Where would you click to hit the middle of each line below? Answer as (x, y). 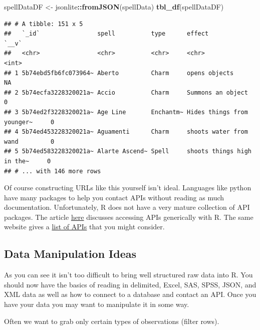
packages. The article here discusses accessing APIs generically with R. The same (129, 217)
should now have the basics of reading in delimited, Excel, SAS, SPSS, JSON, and (130, 284)
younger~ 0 (29, 122)
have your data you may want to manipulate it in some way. (97, 304)
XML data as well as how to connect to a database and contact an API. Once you (130, 294)
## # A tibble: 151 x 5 (44, 24)
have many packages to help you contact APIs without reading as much (114, 197)
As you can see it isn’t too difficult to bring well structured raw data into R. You (128, 275)
